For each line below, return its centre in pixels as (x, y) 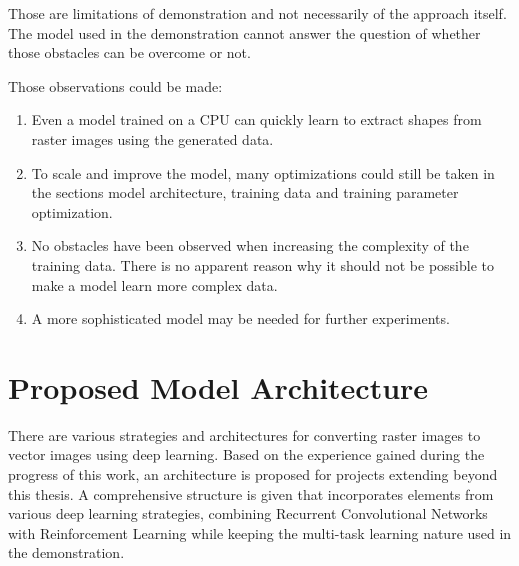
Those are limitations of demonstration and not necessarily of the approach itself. (257, 13)
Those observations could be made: (115, 85)
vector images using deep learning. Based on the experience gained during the (246, 454)
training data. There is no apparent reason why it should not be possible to (262, 264)
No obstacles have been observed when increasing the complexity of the (250, 245)
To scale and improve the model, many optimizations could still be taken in (263, 172)
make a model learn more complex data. (154, 284)
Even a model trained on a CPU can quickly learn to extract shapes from (256, 119)
